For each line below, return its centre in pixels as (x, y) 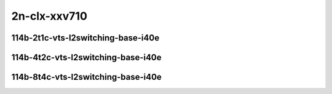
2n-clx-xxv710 (49, 16)
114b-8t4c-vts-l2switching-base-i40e (87, 77)
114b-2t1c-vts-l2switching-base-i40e (85, 38)
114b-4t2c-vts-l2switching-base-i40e (87, 57)
